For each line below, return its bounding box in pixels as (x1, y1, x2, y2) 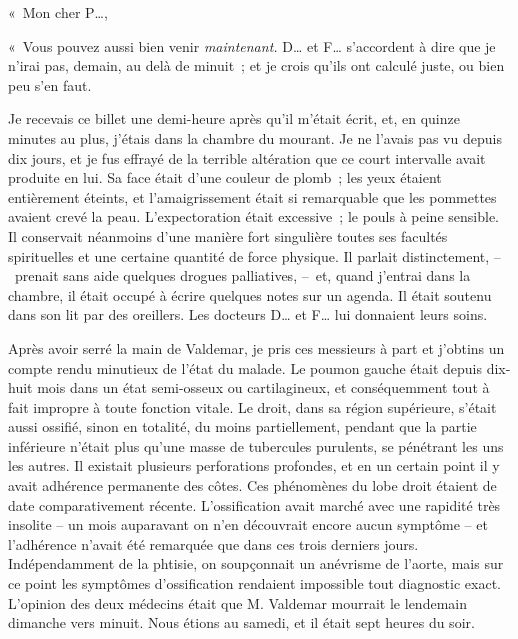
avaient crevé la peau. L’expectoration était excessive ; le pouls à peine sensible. (8, 206, 499, 227)
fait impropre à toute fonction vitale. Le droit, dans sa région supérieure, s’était (8, 396, 497, 417)
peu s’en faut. (8, 74, 92, 95)
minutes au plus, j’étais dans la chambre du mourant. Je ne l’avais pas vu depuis (8, 127, 502, 148)
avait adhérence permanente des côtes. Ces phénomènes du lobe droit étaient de (8, 475, 497, 496)
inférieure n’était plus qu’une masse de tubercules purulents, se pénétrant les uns (8, 435, 504, 456)
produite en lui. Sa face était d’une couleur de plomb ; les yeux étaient (8, 167, 442, 188)
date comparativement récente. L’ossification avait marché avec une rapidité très (8, 494, 501, 515)
